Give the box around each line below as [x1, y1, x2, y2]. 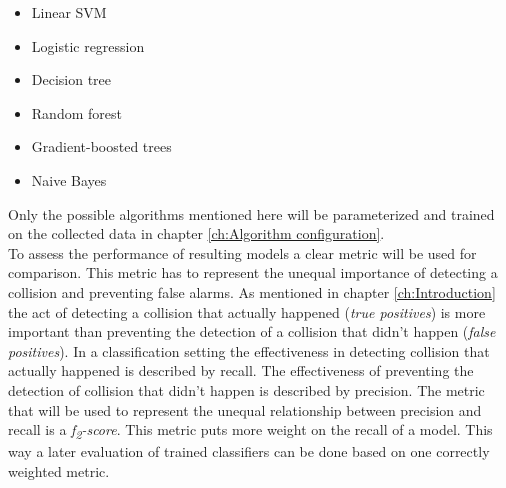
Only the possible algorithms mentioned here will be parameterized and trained [8, 203, 495, 224]
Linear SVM [31, 2, 107, 22]
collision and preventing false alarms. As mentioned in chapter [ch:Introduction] [8, 281, 496, 302]
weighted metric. [8, 460, 110, 481]
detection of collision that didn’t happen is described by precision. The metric [8, 379, 485, 400]
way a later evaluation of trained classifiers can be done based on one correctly [8, 441, 490, 462]
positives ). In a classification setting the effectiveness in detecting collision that [8, 340, 490, 361]
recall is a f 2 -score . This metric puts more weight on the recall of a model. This [8, 419, 493, 442]
